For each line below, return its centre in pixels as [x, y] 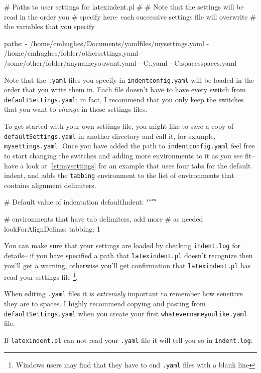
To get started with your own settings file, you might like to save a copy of [119, 126]
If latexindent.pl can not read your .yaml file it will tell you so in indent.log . [128, 340]
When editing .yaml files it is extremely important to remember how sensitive [123, 294]
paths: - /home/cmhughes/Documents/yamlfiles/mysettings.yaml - [107, 43]
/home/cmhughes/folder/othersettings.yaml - [74, 53]
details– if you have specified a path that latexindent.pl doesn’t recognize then [128, 255]
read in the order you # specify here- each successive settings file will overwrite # [130, 16]
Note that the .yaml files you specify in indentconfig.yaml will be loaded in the [129, 79]
